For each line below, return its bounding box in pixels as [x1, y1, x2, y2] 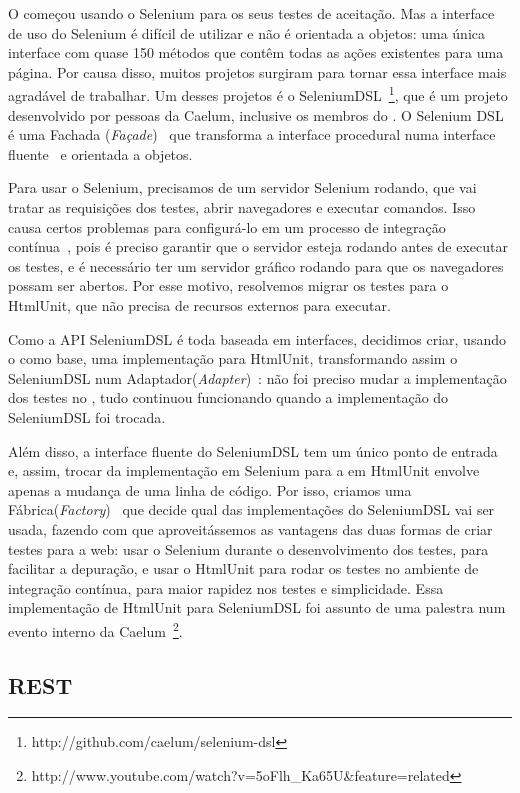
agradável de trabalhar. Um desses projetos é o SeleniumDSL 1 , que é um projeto [8, 82, 508, 106]
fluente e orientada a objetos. [8, 143, 193, 164]
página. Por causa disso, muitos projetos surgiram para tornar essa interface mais [8, 61, 507, 82]
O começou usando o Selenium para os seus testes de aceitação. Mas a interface [8, 3, 495, 23]
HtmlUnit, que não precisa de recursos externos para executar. [8, 294, 391, 315]
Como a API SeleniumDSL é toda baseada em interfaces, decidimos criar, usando [8, 328, 506, 349]
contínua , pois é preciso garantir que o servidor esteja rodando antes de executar [8, 236, 508, 257]
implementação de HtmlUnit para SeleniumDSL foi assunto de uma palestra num [8, 597, 506, 618]
